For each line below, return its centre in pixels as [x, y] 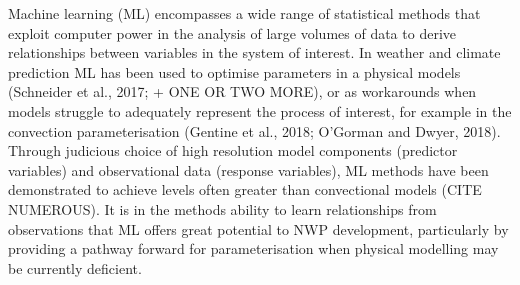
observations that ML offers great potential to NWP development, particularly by [258, 228]
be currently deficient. [75, 267]
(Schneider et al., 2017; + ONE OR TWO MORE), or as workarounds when [242, 91]
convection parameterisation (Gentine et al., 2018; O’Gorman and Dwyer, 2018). [254, 130]
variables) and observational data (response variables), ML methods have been [248, 169]
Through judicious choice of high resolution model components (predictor [233, 150]
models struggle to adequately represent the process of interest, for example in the [260, 110]
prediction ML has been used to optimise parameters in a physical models [234, 71]
